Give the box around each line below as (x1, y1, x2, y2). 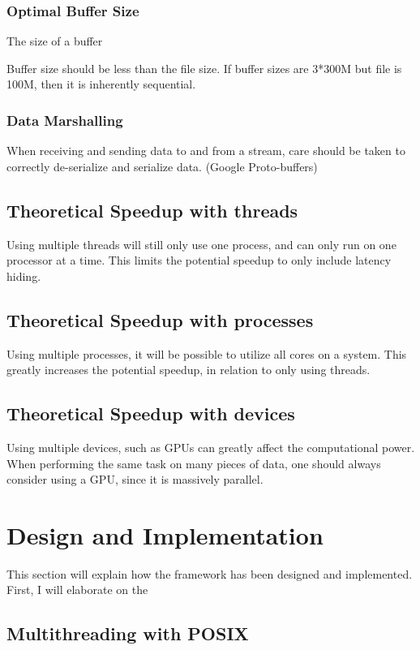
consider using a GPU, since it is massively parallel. (6, 471, 264, 488)
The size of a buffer (6, 32, 103, 50)
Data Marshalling (6, 110, 123, 130)
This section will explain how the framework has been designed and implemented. (6, 565, 413, 582)
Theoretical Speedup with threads (6, 197, 298, 222)
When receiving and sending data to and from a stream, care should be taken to (6, 142, 405, 159)
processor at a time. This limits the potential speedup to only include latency (6, 252, 392, 269)
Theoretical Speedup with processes (6, 307, 314, 332)
